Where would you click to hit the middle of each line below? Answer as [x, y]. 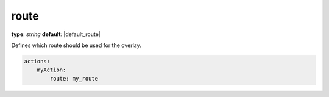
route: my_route [74, 78]
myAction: [51, 70]
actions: [37, 61]
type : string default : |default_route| [56, 34]
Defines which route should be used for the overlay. [76, 45]
